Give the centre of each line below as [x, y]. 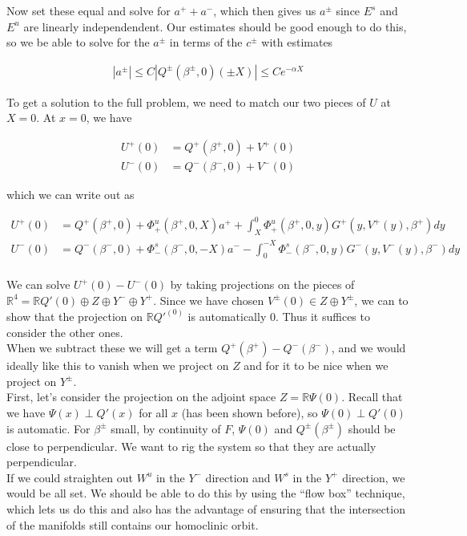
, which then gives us [265, 10]
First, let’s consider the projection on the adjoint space [141, 397]
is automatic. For [48, 428]
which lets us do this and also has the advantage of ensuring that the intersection [206, 508]
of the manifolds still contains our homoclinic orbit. [133, 524]
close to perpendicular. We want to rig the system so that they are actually [191, 446]
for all [153, 412]
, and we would [368, 348]
